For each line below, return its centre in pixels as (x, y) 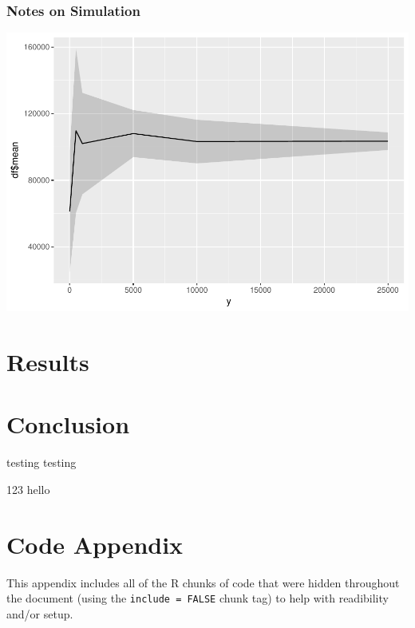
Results (48, 361)
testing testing (41, 462)
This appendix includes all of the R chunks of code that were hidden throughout (203, 582)
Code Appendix (95, 544)
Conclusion (68, 424)
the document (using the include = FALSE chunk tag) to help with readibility (198, 598)
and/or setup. (40, 613)
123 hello (28, 489)
